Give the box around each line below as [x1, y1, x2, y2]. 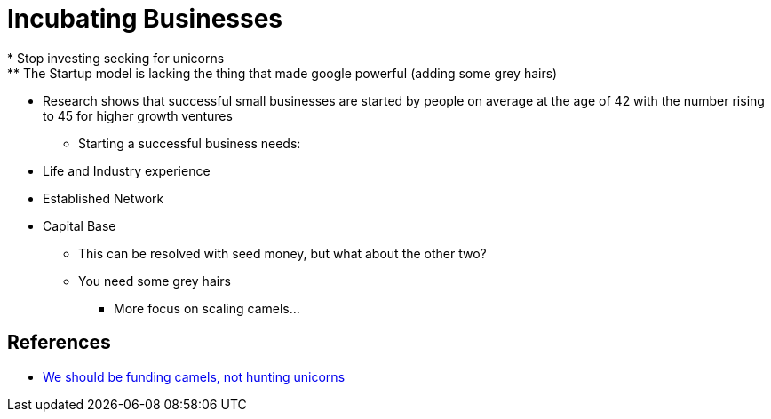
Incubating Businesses [7, 4, 283, 34]
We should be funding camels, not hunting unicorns [43, 368, 346, 384]
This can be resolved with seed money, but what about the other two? [78, 245, 487, 261]
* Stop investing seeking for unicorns [7, 50, 225, 66]
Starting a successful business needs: [78, 135, 301, 151]
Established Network [43, 190, 164, 206]
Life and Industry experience [43, 162, 211, 178]
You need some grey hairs [78, 273, 231, 289]
